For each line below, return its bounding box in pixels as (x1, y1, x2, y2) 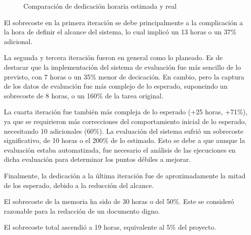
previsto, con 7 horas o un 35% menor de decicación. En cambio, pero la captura (4, 71, 245, 81)
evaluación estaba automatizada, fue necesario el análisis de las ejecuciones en (4, 144, 236, 155)
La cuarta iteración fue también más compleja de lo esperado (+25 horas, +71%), (4, 107, 248, 117)
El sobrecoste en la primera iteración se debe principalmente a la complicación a (4, 17, 243, 27)
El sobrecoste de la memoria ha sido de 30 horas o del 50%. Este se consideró (4, 196, 234, 206)
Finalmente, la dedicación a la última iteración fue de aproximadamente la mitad (4, 170, 246, 180)
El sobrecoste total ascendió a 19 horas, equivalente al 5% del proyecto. (4, 222, 216, 232)
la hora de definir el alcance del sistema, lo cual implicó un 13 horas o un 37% (4, 27, 236, 37)
